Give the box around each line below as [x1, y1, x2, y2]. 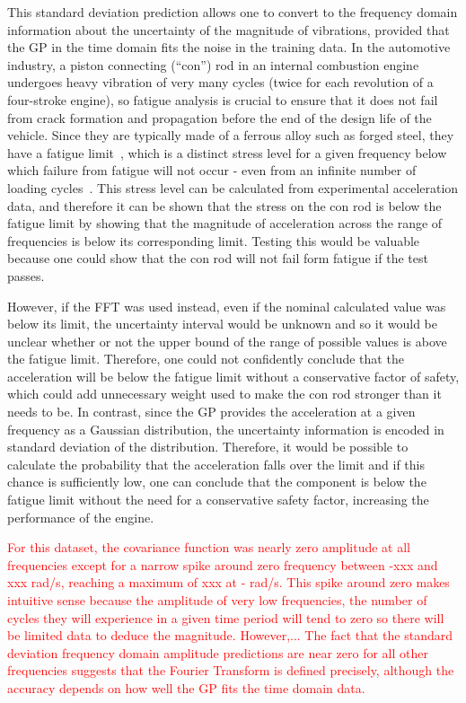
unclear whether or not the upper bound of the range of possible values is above [7, 331, 447, 350]
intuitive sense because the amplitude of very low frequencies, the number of [7, 591, 427, 609]
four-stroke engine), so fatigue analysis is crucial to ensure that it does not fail [7, 90, 438, 109]
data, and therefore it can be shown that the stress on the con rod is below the [7, 196, 442, 215]
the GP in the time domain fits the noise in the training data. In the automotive [7, 38, 451, 57]
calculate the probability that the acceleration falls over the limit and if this [7, 454, 426, 473]
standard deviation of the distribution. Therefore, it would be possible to [7, 437, 409, 456]
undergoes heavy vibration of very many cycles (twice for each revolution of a [7, 73, 434, 92]
